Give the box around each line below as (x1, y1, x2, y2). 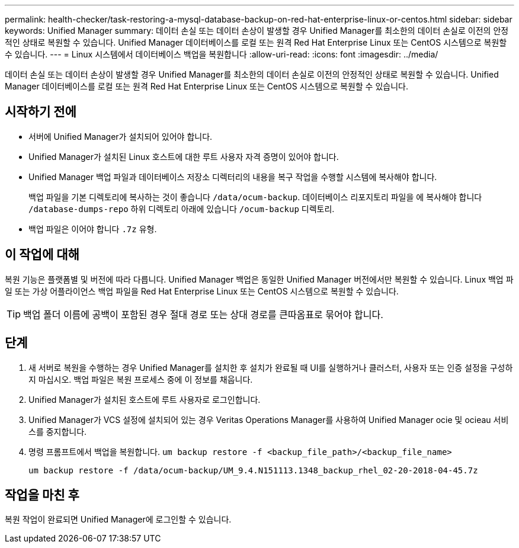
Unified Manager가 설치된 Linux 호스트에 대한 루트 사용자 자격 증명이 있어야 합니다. (28, 151, 339, 162)
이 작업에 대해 (5, 247, 79, 262)
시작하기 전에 (5, 104, 76, 120)
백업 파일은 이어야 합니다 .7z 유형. (28, 223, 157, 234)
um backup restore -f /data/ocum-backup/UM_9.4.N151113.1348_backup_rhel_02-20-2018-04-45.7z (28, 465, 478, 475)
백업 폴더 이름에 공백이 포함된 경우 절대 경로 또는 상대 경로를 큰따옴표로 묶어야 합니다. (23, 308, 383, 321)
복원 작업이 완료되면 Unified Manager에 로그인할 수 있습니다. (5, 514, 232, 525)
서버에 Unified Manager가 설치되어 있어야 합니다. (28, 131, 213, 142)
